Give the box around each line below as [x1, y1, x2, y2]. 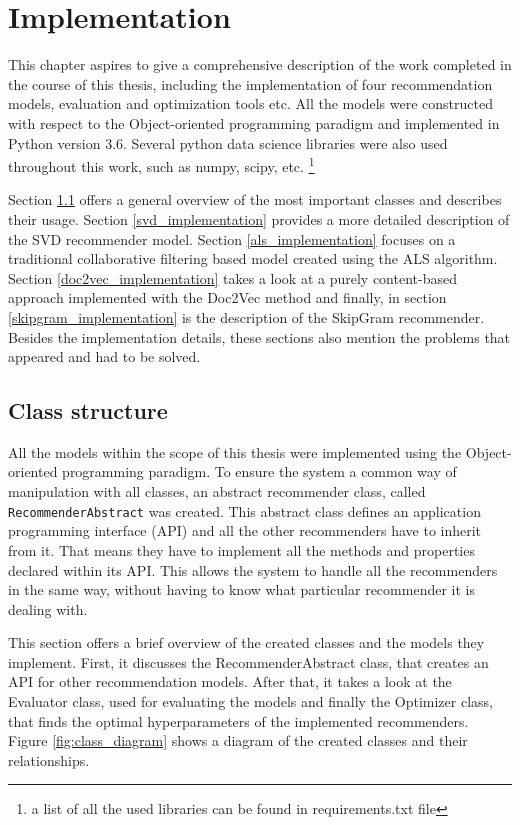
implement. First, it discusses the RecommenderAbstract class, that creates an [8, 651, 489, 672]
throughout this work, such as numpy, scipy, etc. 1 [8, 153, 315, 176]
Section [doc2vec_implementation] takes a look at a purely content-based [8, 267, 457, 288]
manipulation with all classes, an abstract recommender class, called [8, 481, 426, 502]
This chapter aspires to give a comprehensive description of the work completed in [8, 54, 512, 75]
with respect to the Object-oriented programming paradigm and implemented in [8, 112, 500, 133]
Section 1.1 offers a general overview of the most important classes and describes [8, 189, 502, 210]
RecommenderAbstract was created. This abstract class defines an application [8, 500, 481, 521]
